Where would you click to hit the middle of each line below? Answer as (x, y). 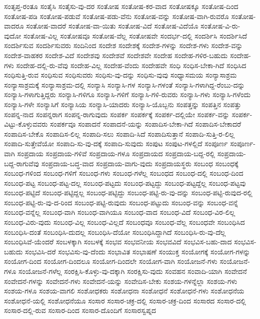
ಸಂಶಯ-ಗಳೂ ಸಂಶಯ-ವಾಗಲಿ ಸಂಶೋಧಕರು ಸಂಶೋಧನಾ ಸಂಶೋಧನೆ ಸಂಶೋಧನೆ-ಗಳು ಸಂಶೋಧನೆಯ (124, 291)
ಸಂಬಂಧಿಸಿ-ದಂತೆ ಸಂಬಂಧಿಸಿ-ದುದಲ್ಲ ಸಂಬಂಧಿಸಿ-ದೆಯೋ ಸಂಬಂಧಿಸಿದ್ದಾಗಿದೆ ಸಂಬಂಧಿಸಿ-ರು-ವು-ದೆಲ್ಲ (115, 232)
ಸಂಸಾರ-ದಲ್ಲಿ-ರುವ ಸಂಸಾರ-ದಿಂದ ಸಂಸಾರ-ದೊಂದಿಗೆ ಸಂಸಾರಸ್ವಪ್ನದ (80, 310)
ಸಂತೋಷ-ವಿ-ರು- (220, 26)
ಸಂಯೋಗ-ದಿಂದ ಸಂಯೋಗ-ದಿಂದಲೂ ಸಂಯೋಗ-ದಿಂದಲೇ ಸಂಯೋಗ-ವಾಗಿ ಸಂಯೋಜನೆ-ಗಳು (111, 261)
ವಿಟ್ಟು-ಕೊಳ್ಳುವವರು (26, 124)
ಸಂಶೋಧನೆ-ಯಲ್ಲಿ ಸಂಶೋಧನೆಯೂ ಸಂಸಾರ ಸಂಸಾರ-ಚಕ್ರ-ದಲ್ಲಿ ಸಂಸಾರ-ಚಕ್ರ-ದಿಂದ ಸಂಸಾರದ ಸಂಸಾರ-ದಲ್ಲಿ (125, 300)
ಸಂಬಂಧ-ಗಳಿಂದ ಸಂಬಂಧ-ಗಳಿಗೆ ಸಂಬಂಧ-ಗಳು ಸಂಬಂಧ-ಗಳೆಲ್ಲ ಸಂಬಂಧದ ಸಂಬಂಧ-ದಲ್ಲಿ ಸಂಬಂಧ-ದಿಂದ (124, 173)
